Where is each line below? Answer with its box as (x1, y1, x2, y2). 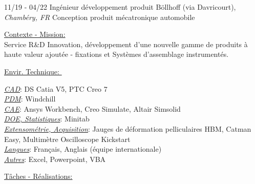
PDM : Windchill (4, 93, 56, 104)
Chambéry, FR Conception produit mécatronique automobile (4, 11, 195, 22)
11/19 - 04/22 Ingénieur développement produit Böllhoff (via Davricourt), (4, 2, 236, 12)
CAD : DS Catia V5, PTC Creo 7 (4, 83, 108, 94)
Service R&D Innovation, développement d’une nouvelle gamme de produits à (4, 38, 248, 49)
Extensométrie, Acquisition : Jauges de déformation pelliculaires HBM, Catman (4, 123, 251, 134)
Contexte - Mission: (4, 29, 66, 39)
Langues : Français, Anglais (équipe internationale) (4, 144, 162, 154)
